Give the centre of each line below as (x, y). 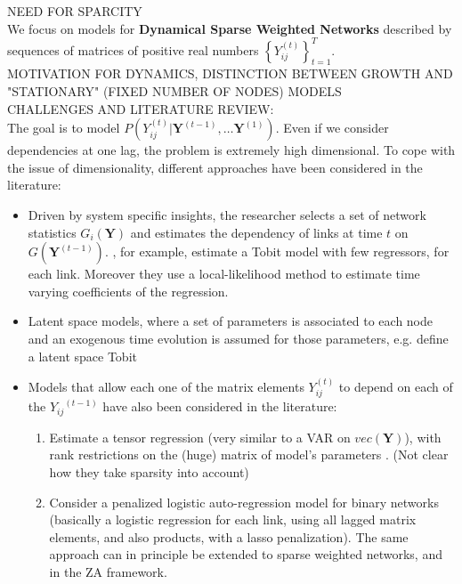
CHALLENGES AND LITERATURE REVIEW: (141, 108)
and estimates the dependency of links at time (256, 232)
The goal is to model (64, 128)
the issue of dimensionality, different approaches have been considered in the (215, 167)
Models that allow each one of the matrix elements (166, 387)
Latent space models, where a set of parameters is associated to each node (230, 321)
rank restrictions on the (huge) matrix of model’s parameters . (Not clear (249, 454)
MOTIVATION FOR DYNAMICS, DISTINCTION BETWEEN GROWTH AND (230, 73)
